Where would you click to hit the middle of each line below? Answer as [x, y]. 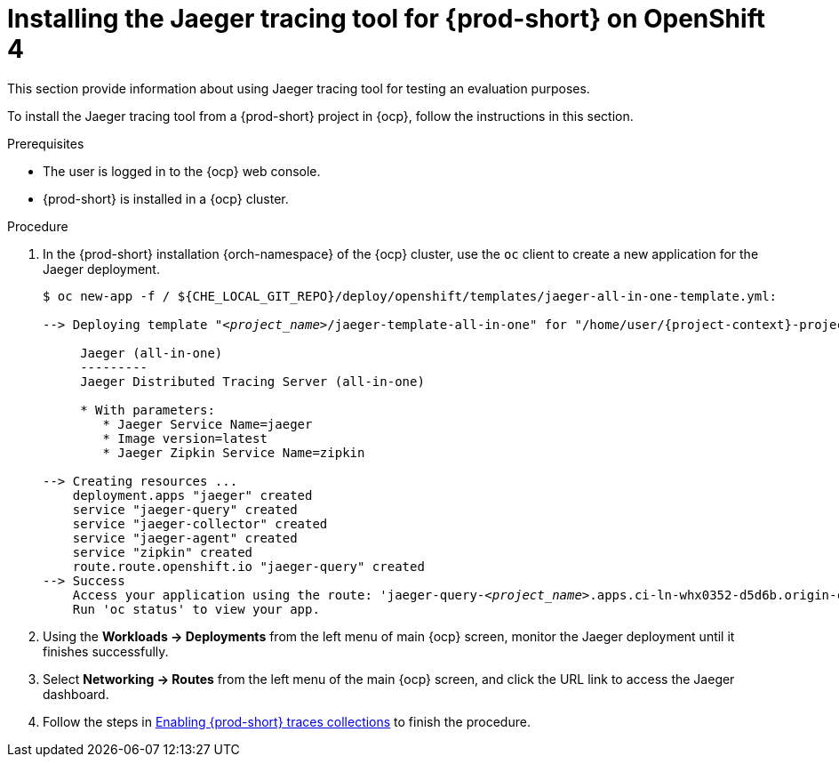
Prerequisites [46, 143]
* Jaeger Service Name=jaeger [208, 424]
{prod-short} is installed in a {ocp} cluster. [166, 198]
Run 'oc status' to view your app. [196, 609]
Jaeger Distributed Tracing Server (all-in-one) [252, 381]
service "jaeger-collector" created [200, 523]
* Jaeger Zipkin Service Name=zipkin [234, 452]
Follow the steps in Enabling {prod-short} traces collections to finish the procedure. [287, 721]
